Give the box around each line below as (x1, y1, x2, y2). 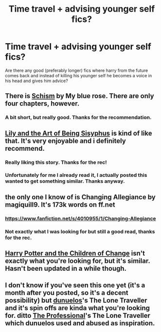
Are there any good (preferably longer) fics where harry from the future (5, 67, 148, 73)
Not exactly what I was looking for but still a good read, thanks (5, 228, 155, 235)
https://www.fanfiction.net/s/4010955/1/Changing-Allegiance (5, 215, 156, 222)
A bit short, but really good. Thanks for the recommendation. (5, 114, 152, 121)
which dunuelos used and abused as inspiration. (5, 319, 155, 327)
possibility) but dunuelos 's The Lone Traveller (5, 296, 147, 304)
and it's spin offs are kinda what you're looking (5, 304, 150, 312)
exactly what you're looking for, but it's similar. (5, 257, 150, 265)
